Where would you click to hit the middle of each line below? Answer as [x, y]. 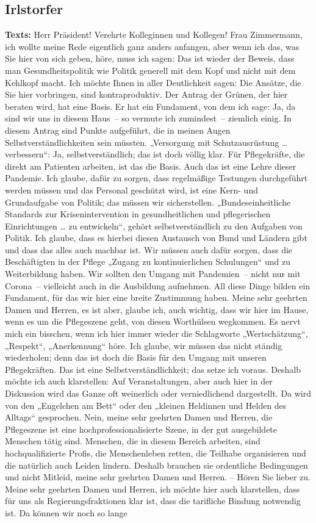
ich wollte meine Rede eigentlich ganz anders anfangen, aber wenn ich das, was [152, 46]
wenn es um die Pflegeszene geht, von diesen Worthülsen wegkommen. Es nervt [153, 321]
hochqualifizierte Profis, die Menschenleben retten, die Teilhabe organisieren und [156, 453]
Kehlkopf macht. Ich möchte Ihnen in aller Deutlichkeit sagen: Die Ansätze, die [153, 82]
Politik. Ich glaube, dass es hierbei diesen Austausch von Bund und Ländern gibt [156, 238]
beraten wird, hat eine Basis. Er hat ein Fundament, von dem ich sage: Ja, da [150, 106]
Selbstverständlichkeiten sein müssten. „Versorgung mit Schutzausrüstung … [146, 142]
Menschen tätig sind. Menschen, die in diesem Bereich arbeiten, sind [133, 441]
